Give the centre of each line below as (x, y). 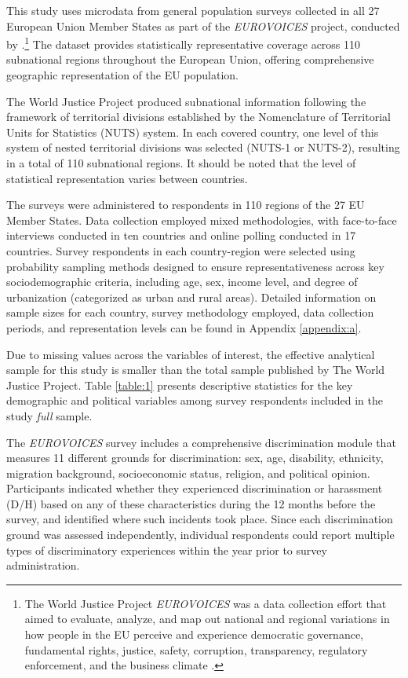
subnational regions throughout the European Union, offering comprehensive (190, 59)
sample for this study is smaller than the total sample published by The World (196, 370)
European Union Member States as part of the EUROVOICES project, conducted (203, 26)
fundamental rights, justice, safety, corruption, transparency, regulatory (196, 649)
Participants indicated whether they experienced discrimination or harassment (195, 488)
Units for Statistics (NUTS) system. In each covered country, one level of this (193, 132)
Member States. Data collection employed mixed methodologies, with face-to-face (202, 220)
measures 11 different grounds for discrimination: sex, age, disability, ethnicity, (195, 458)
